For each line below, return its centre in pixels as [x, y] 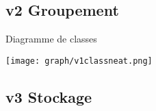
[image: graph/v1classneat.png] [79, 61]
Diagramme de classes [51, 39]
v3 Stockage [49, 96]
